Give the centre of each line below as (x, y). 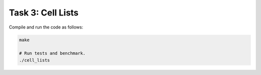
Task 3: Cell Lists (44, 13)
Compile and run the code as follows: (46, 27)
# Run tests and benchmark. (52, 53)
